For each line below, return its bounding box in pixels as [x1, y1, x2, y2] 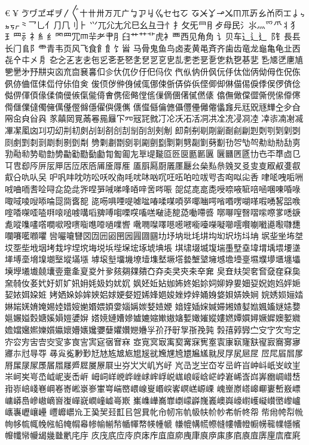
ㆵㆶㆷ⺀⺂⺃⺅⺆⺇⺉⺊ [5, 18, 87, 31]
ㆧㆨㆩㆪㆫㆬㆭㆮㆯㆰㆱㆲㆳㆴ [191, 7, 305, 19]
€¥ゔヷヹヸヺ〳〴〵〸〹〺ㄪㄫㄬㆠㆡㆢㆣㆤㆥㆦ [5, 7, 189, 19]
